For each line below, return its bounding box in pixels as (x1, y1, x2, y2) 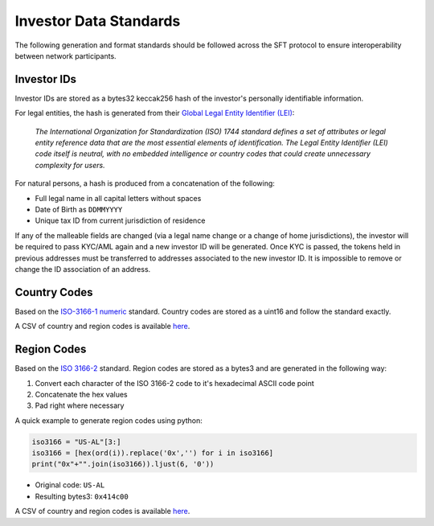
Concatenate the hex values (35, 389, 128, 399)
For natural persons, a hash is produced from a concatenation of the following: (14, 179, 275, 188)
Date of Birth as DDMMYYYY (35, 204, 123, 214)
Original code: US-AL (35, 480, 105, 490)
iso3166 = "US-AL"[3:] (31, 437, 121, 446)
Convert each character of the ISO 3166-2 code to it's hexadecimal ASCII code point (35, 378, 315, 388)
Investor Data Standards (14, 12, 181, 30)
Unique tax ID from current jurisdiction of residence (35, 216, 206, 225)
